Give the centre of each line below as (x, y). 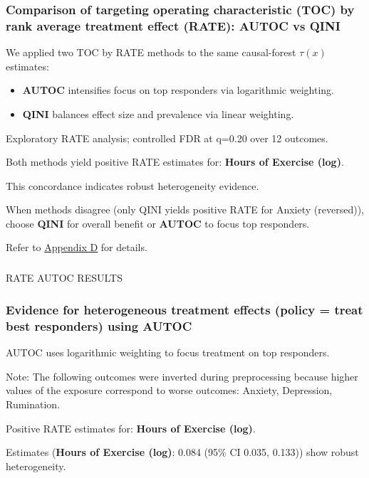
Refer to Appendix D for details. (77, 247)
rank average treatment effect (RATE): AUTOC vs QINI (173, 25)
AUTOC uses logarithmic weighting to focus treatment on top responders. (168, 352)
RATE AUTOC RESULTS (64, 278)
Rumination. (33, 404)
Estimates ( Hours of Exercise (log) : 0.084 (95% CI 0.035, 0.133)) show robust (182, 452)
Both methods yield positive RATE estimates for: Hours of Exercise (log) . (175, 162)
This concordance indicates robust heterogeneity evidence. (132, 185)
